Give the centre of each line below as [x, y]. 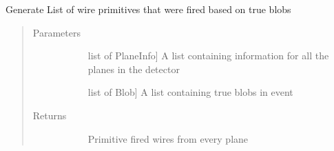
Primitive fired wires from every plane [168, 138]
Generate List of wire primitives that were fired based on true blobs [148, 9]
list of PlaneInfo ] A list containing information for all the [208, 56]
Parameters [56, 32]
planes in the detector [134, 69]
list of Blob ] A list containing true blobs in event [190, 92]
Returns [50, 115]
